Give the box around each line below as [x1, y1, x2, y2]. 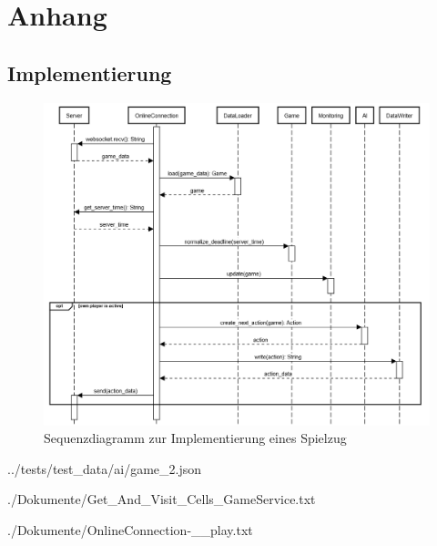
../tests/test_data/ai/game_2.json [7, 458, 202, 478]
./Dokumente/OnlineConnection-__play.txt [7, 520, 253, 539]
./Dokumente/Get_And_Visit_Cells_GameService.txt [7, 489, 316, 509]
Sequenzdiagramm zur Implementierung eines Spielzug [44, 428, 347, 448]
